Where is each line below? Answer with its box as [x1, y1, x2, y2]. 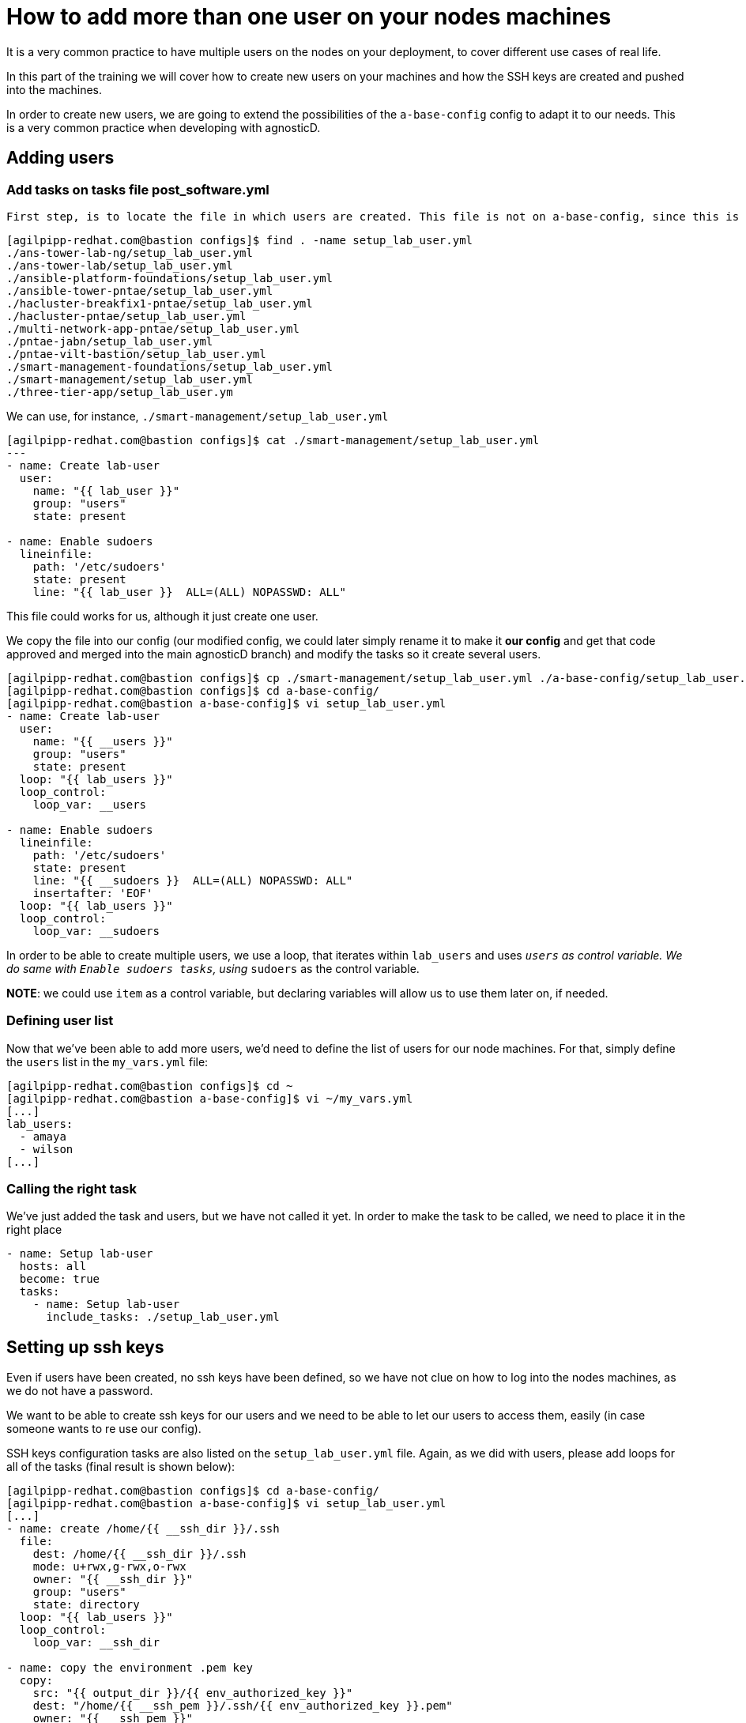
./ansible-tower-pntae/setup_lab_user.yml [6, 284, 273, 297]
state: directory [32, 1598, 140, 1612]
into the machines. [6, 82, 103, 96]
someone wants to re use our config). [6, 1422, 202, 1436]
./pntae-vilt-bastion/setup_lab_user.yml [6, 347, 266, 360]
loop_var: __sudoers [32, 924, 160, 937]
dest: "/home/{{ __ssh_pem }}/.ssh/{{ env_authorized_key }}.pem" [32, 1699, 453, 1713]
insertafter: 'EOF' [32, 886, 153, 899]
